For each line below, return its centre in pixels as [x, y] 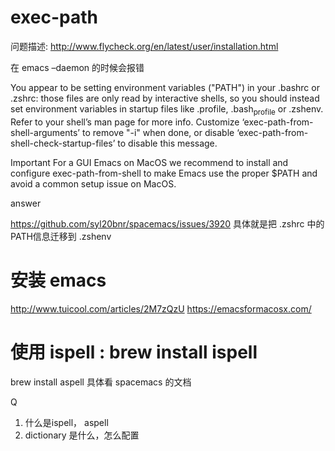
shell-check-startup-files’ [63, 143]
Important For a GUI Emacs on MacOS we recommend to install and [149, 162]
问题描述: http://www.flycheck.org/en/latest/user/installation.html [144, 46]
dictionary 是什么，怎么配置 [82, 435]
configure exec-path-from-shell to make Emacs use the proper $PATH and [164, 173]
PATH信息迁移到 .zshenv [61, 236]
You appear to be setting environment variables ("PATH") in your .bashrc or [165, 87]
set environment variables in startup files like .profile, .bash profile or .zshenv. [167, 109]
